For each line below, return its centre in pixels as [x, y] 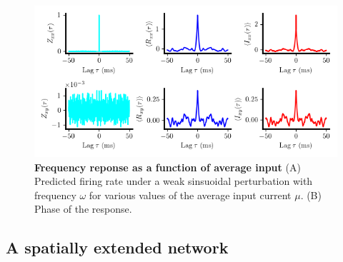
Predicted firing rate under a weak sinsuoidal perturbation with [174, 181]
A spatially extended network [117, 247]
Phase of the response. [83, 209]
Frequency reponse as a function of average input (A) [168, 167]
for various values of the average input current [190, 195]
